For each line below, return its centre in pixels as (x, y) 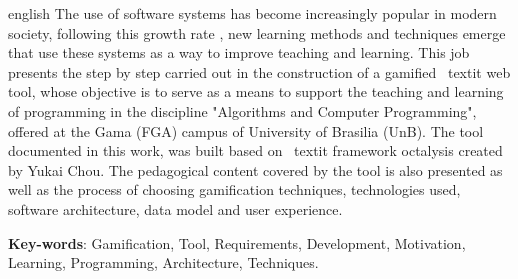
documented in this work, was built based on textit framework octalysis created (255, 150)
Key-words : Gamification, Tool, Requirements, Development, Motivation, (237, 242)
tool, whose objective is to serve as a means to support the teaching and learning (256, 91)
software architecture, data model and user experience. (175, 208)
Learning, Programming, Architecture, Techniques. (163, 262)
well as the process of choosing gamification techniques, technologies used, (234, 189)
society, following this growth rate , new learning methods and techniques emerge (257, 32)
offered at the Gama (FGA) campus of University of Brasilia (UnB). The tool (246, 130)
